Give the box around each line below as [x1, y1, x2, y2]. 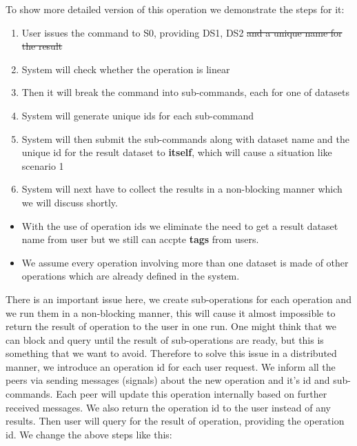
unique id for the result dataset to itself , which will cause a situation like [21, 145, 332, 159]
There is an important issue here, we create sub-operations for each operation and [6, 291, 351, 306]
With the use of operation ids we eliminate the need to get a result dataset [21, 218, 338, 233]
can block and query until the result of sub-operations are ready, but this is [6, 332, 324, 347]
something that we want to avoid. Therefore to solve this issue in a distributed [6, 346, 337, 360]
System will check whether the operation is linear [21, 61, 230, 76]
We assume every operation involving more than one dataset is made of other [21, 255, 349, 269]
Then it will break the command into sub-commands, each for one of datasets [21, 85, 349, 99]
